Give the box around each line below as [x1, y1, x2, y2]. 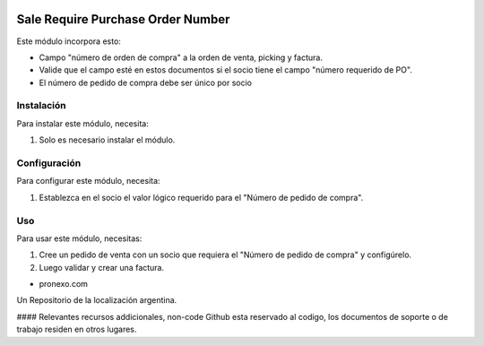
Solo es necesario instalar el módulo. [39, 134, 176, 145]
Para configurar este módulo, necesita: [16, 176, 160, 186]
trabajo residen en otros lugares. [16, 324, 137, 335]
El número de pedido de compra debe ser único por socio [39, 77, 253, 88]
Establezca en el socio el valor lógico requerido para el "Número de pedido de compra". [39, 192, 364, 203]
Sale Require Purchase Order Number [16, 12, 230, 27]
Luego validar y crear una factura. [39, 262, 165, 272]
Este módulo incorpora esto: [16, 36, 121, 47]
